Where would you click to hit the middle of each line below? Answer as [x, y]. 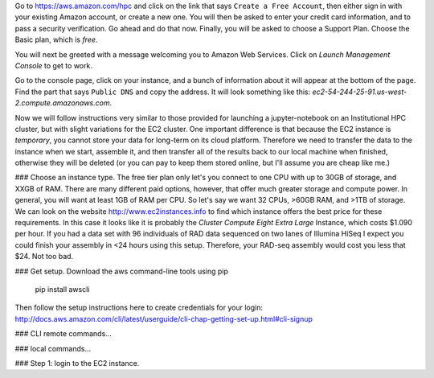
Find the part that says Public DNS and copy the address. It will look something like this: [163, 92]
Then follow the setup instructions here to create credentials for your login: [139, 308]
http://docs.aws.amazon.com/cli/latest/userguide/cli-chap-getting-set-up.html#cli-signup [164, 318]
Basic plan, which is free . [56, 39]
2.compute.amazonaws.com [62, 103]
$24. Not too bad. [44, 257]
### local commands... [53, 348]
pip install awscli [62, 289]
